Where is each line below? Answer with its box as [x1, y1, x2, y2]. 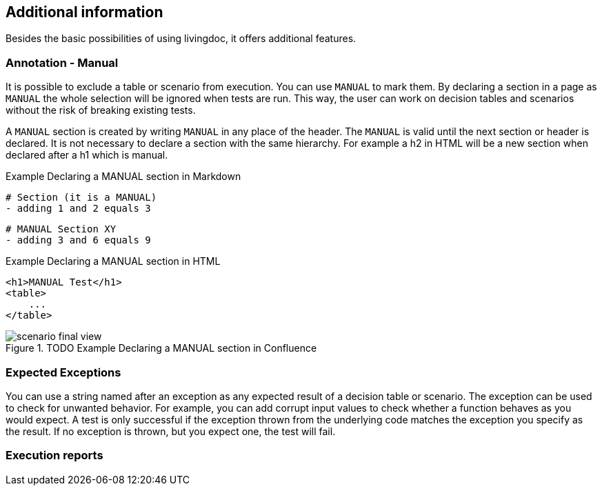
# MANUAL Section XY [6, 223, 117, 235]
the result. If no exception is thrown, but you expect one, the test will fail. [6, 425, 336, 437]
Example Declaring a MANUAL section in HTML [6, 255, 221, 268]
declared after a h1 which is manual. [6, 149, 168, 161]
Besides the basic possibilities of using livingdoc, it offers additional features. [6, 32, 357, 45]
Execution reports [6, 448, 103, 463]
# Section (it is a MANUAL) [6, 192, 157, 203]
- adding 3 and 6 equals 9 [6, 234, 151, 246]
